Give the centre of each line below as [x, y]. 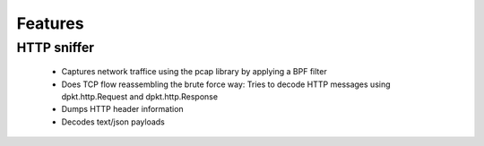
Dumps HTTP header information [122, 109]
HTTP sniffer [55, 47]
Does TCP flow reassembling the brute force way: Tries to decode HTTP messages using [226, 84]
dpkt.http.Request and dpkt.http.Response [140, 96]
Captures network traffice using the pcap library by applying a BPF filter [194, 72]
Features [50, 23]
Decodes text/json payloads [113, 122]
